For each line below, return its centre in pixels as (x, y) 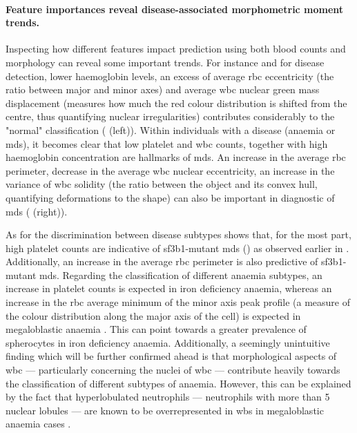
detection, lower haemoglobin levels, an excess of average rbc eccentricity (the (170, 76)
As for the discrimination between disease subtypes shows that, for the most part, (178, 234)
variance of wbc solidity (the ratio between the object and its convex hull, (162, 184)
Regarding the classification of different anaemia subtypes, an (192, 275)
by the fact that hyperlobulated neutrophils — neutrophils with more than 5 (168, 397)
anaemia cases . (38, 424)
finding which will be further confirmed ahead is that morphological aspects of (171, 356)
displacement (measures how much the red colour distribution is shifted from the (176, 103)
